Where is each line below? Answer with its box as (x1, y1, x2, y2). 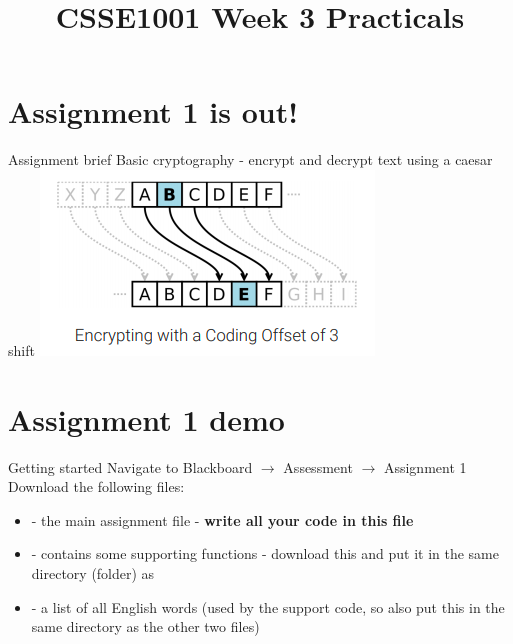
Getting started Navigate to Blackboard (8, 456, 253, 477)
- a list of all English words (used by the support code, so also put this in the (31, 596, 505, 617)
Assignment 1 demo (8, 398, 285, 439)
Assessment (283, 456, 353, 477)
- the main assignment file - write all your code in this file (31, 509, 414, 530)
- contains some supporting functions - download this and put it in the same (31, 543, 499, 564)
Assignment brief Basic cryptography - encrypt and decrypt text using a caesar (8, 149, 493, 170)
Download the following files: (8, 476, 185, 497)
